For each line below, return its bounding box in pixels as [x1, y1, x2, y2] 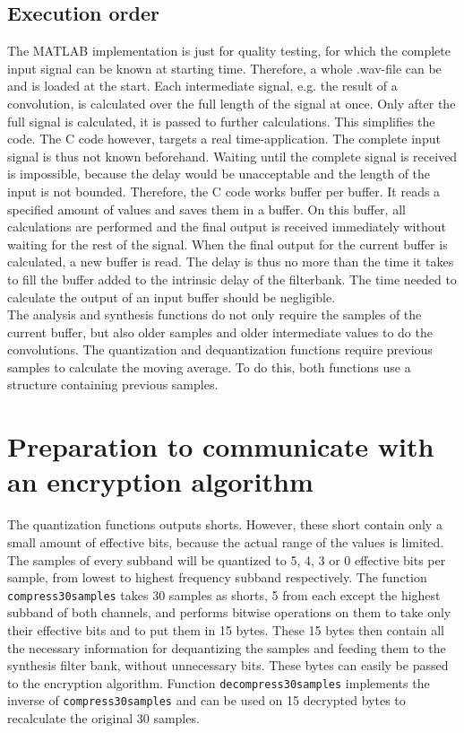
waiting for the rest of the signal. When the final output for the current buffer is [7, 234, 448, 253]
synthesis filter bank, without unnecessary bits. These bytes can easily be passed [7, 656, 449, 675]
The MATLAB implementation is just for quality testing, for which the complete [7, 41, 451, 60]
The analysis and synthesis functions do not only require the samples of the [7, 305, 422, 324]
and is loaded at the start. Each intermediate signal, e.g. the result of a [7, 76, 398, 95]
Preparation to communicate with [7, 428, 434, 465]
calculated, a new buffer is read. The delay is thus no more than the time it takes [7, 252, 454, 271]
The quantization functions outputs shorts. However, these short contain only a [7, 515, 443, 534]
